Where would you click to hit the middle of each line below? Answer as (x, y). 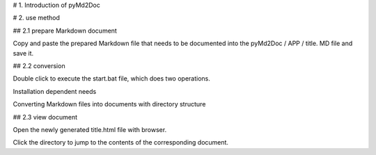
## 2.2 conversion (39, 65)
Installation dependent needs (55, 91)
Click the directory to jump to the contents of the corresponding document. (121, 142)
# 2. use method (37, 18)
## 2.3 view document (45, 117)
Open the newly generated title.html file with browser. (90, 129)
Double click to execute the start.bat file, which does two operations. (111, 79)
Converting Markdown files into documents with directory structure (109, 104)
